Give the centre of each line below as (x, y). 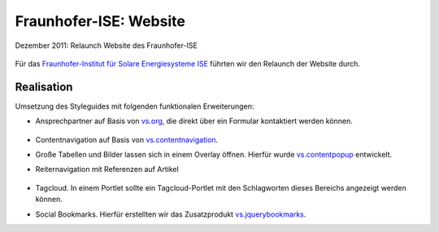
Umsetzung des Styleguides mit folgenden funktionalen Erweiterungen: (135, 106)
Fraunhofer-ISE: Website (100, 21)
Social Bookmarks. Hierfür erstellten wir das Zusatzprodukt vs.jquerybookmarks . (171, 214)
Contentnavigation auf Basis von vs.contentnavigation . (127, 140)
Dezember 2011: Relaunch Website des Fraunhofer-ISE (106, 45)
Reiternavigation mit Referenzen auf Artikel (107, 170)
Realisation (44, 86)
